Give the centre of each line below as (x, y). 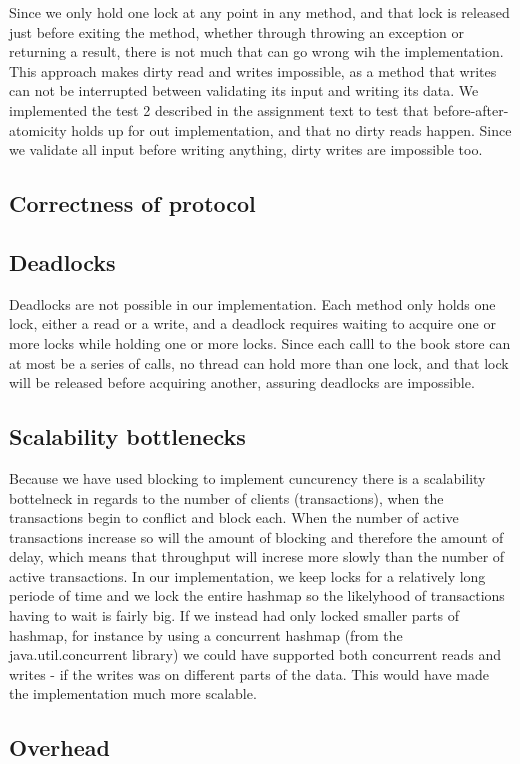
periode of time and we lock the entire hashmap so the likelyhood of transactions (257, 595)
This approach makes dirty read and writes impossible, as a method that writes (253, 70)
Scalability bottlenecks (127, 436)
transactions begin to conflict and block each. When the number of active (234, 517)
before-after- (471, 109)
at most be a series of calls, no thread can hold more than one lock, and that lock (259, 362)
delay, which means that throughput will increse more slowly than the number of (257, 556)
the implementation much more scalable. (133, 693)
